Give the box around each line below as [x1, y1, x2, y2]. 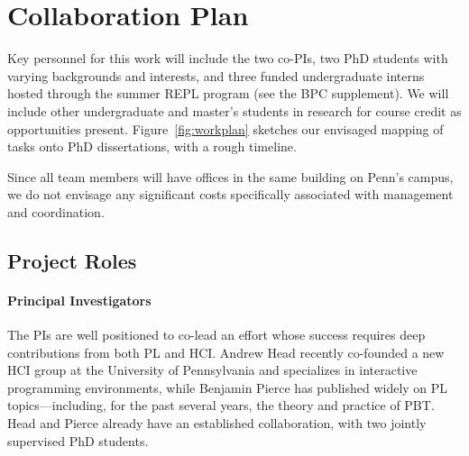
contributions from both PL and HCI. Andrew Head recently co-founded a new [7, 342, 445, 361]
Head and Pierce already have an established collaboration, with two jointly [7, 414, 427, 433]
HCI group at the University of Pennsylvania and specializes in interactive [7, 360, 418, 379]
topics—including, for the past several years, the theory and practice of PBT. [7, 396, 435, 415]
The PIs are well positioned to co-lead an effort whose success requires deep [7, 325, 426, 344]
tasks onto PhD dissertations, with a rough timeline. [7, 137, 297, 156]
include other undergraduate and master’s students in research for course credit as [7, 101, 462, 120]
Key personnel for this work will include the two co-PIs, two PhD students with [7, 49, 448, 68]
